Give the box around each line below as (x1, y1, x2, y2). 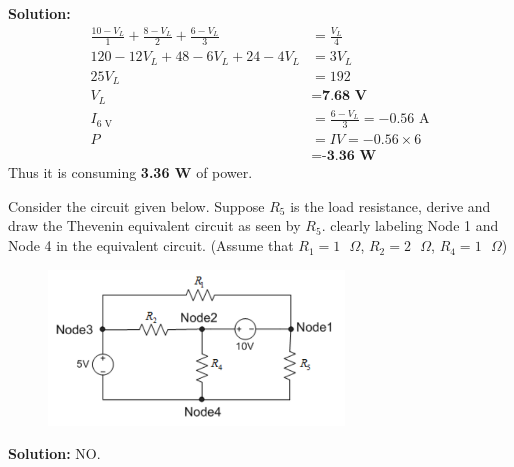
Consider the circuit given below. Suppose (8, 195, 265, 216)
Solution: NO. (8, 443, 101, 464)
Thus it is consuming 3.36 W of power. (8, 162, 253, 183)
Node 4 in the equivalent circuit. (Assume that (8, 235, 294, 256)
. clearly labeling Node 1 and (321, 215, 499, 236)
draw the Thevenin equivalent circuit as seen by (8, 215, 301, 236)
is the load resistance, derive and (290, 195, 491, 216)
